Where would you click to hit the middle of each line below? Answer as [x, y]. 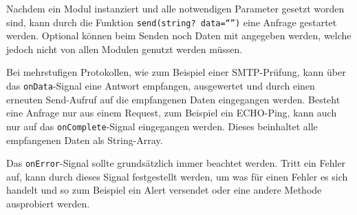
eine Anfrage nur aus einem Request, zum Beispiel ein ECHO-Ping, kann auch [172, 113]
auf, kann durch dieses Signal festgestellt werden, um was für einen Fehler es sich [177, 176]
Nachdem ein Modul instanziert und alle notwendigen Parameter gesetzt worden [175, 8]
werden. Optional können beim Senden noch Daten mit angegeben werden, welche [179, 35]
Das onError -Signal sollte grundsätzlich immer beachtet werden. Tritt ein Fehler [176, 163]
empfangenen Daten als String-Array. [85, 140]
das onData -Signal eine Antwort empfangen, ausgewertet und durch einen [161, 86]
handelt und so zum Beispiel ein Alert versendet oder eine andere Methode [164, 190]
